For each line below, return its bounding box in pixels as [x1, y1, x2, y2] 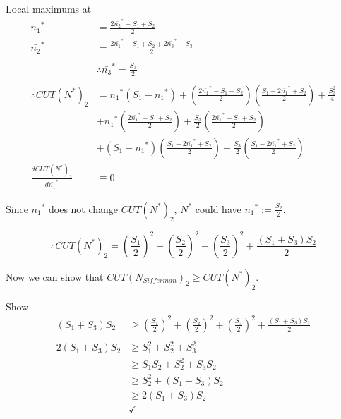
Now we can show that [6, 269, 104, 284]
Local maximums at [6, 1, 92, 16]
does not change [49, 201, 119, 216]
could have [195, 201, 241, 216]
